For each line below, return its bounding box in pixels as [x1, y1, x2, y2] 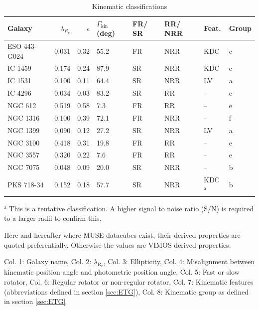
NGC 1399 [7, 125, 40, 135]
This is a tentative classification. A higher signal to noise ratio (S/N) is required [9, 203, 254, 213]
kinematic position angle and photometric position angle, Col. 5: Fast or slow [4, 267, 240, 277]
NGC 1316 [7, 112, 40, 123]
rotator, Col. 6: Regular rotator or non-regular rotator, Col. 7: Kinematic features [4, 276, 254, 287]
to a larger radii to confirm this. [4, 213, 102, 223]
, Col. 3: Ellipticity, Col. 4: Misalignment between [103, 256, 255, 267]
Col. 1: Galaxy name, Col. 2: [4, 256, 92, 267]
